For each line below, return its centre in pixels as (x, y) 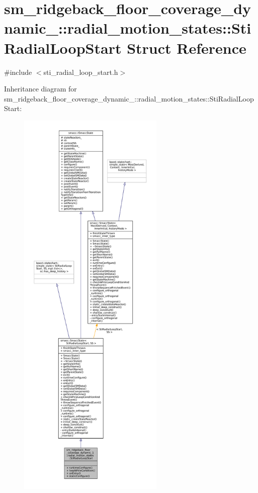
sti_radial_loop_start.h (81, 72)
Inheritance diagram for (40, 89)
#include (18, 72)
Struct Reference (187, 47)
